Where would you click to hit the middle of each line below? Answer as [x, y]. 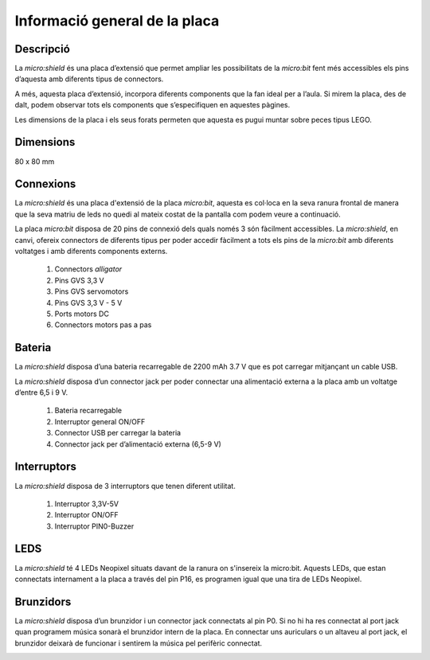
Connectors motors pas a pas [103, 325]
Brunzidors [43, 601]
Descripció [43, 49]
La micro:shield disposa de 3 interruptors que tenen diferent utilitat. [125, 486]
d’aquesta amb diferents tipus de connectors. [89, 79]
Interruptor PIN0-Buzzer [94, 526]
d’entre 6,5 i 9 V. [41, 392]
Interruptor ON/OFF [86, 515]
